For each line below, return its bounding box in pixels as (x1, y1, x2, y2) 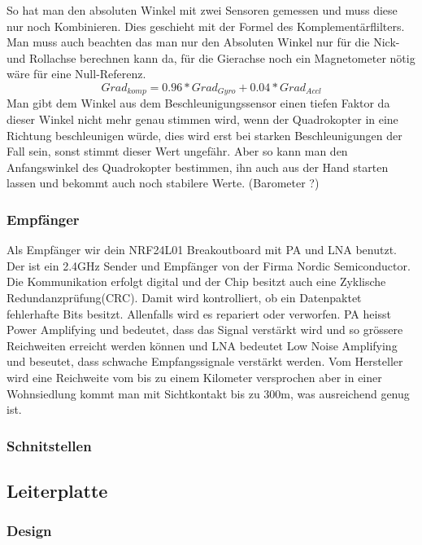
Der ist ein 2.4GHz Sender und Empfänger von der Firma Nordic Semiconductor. (7, 257, 411, 274)
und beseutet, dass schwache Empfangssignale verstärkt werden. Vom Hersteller (7, 353, 403, 370)
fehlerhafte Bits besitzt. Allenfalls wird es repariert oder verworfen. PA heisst (7, 305, 391, 322)
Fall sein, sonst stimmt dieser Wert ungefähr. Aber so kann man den (7, 143, 348, 160)
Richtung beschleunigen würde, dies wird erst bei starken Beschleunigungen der (7, 126, 402, 143)
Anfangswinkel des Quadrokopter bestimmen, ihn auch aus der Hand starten (7, 158, 389, 175)
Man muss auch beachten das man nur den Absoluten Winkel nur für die (7, 33, 370, 51)
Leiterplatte (7, 477, 108, 503)
